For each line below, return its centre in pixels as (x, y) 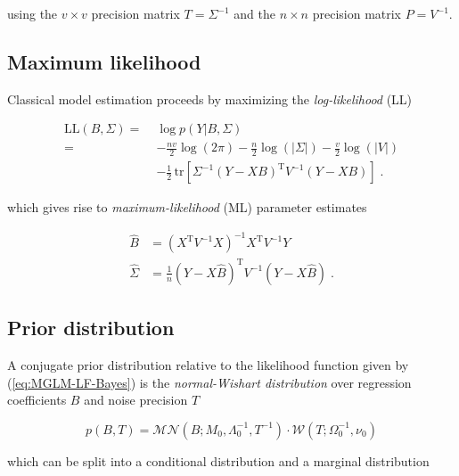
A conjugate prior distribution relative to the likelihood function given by (208, 365)
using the (33, 13)
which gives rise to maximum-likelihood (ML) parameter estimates (187, 207)
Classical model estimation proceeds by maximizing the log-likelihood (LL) (210, 98)
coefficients (37, 400)
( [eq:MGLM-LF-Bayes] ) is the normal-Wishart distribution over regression (209, 382)
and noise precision (136, 400)
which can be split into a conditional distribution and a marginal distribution (218, 460)
